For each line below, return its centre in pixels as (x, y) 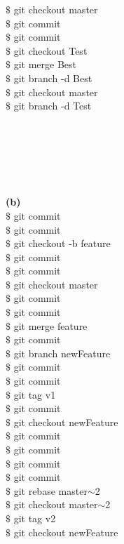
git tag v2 (35, 518)
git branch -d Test (53, 106)
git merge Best (45, 64)
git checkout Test (50, 50)
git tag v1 (35, 394)
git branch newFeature (62, 353)
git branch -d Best (53, 78)
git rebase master (50, 490)
